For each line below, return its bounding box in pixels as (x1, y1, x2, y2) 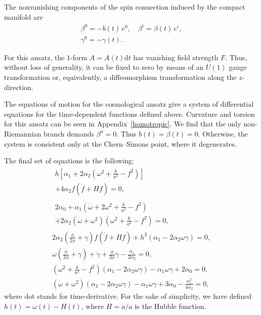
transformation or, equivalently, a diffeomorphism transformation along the (4, 72, 237, 82)
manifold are (4, 11, 43, 22)
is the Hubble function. (135, 300, 206, 311)
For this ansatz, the (4, 52, 65, 62)
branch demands (43, 128, 95, 139)
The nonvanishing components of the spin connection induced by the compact (4, 2, 245, 12)
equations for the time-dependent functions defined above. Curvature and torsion (4, 108, 255, 119)
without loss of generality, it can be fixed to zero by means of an (4, 62, 204, 72)
